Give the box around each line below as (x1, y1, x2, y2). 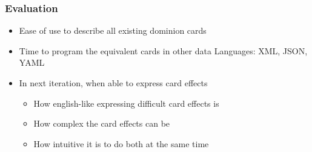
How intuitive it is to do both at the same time (33, 137, 209, 150)
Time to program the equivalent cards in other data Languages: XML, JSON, (19, 44, 308, 57)
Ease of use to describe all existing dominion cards (19, 24, 207, 37)
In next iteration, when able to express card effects (19, 77, 208, 89)
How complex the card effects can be (33, 117, 170, 130)
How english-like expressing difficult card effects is (33, 97, 219, 109)
